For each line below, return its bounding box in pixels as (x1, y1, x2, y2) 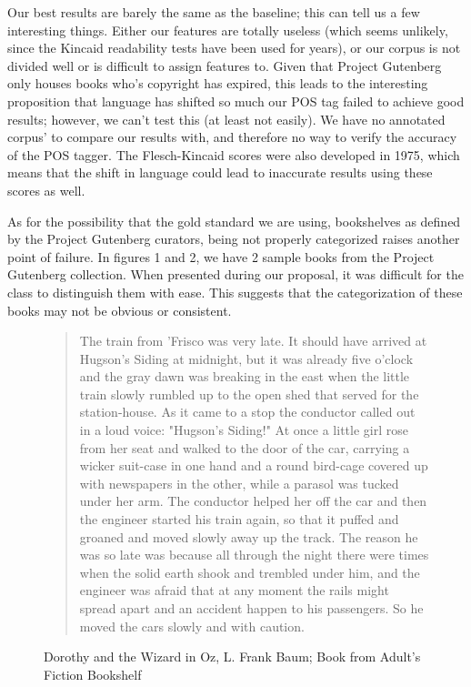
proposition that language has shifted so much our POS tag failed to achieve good (7, 91, 465, 110)
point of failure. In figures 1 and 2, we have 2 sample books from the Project (7, 247, 435, 266)
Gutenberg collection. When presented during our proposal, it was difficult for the (7, 265, 464, 284)
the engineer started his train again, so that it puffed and (79, 510, 399, 529)
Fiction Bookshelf (44, 664, 142, 683)
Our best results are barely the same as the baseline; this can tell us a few (7, 3, 420, 21)
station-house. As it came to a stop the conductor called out (79, 402, 416, 421)
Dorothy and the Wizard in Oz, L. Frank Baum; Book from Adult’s (44, 647, 421, 666)
